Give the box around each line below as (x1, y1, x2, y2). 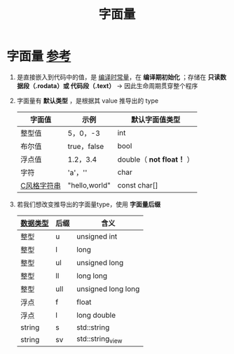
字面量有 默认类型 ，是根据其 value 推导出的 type (16, 96, 159, 105)
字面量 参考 (6, 48, 71, 64)
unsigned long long (76, 284, 140, 294)
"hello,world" (67, 180, 111, 190)
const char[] (117, 180, 158, 190)
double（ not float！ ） (117, 155, 194, 164)
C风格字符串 (20, 180, 61, 190)
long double (76, 310, 116, 320)
